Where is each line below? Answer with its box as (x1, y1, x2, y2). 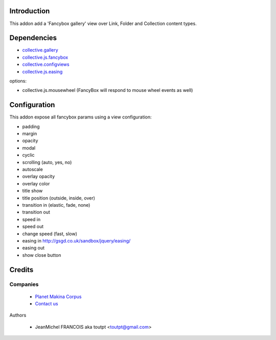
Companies (9, 281, 39, 288)
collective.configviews (22, 61, 70, 67)
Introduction (9, 7, 50, 15)
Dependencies (9, 34, 57, 42)
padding (22, 123, 40, 130)
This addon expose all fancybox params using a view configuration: (9, 114, 152, 120)
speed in (22, 216, 41, 222)
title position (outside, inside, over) (22, 195, 96, 201)
